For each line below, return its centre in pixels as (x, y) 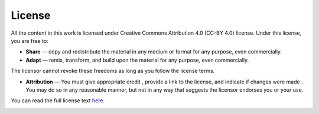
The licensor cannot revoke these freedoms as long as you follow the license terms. (113, 71)
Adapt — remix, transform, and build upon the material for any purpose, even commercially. (137, 60)
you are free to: (30, 41)
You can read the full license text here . (58, 100)
